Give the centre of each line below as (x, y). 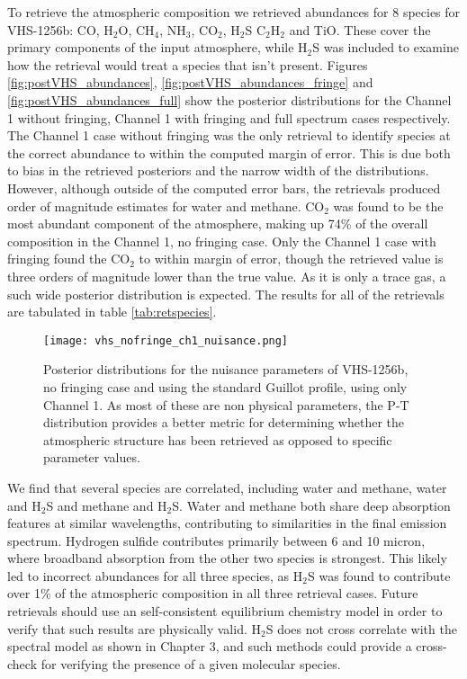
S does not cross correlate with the (361, 628)
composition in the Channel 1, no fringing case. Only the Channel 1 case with (222, 241)
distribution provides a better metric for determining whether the (224, 422)
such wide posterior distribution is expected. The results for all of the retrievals (226, 294)
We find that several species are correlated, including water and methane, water (227, 487)
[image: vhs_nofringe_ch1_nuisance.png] (166, 340)
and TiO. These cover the (360, 29)
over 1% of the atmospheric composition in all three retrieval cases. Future (213, 593)
